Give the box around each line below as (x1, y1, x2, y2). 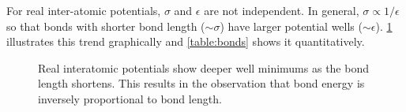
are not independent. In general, (204, 2, 359, 18)
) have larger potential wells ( (220, 17, 363, 34)
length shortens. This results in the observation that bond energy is (38, 75, 365, 91)
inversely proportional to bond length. (38, 90, 222, 106)
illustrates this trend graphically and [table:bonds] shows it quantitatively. (6, 33, 365, 50)
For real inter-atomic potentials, (6, 2, 161, 18)
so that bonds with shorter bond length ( (6, 17, 205, 34)
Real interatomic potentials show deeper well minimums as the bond (38, 59, 369, 76)
